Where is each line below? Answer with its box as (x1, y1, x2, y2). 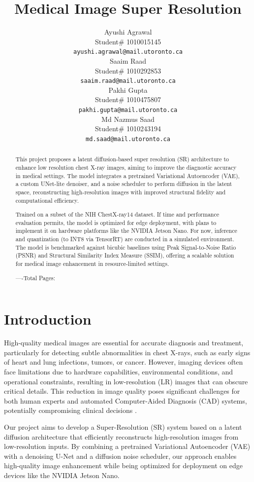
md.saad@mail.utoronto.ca (86, 135, 170, 143)
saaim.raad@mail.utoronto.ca (80, 77, 176, 85)
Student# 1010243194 (95, 123, 161, 134)
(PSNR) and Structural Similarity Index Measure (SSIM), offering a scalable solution (15, 251, 234, 260)
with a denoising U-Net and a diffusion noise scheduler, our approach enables (4, 450, 237, 461)
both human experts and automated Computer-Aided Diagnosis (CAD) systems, (4, 395, 247, 406)
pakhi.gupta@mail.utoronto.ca (78, 107, 178, 113)
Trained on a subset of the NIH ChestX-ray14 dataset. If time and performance (15, 210, 220, 219)
